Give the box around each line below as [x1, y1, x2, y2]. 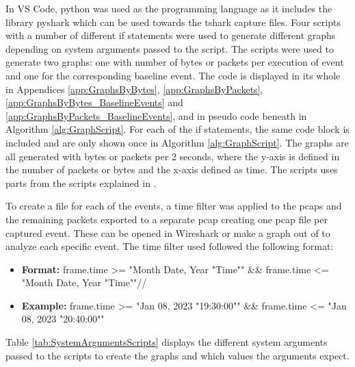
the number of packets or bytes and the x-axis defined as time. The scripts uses [5, 162, 338, 177]
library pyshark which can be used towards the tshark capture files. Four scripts [5, 14, 341, 29]
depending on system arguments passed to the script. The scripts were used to [5, 41, 334, 55]
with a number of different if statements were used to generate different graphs [5, 28, 336, 42]
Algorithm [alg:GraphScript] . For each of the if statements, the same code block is [5, 122, 350, 136]
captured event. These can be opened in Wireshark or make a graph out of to [5, 225, 330, 240]
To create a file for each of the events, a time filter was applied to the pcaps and [5, 199, 342, 213]
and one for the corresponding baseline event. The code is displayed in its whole [5, 68, 341, 82]
